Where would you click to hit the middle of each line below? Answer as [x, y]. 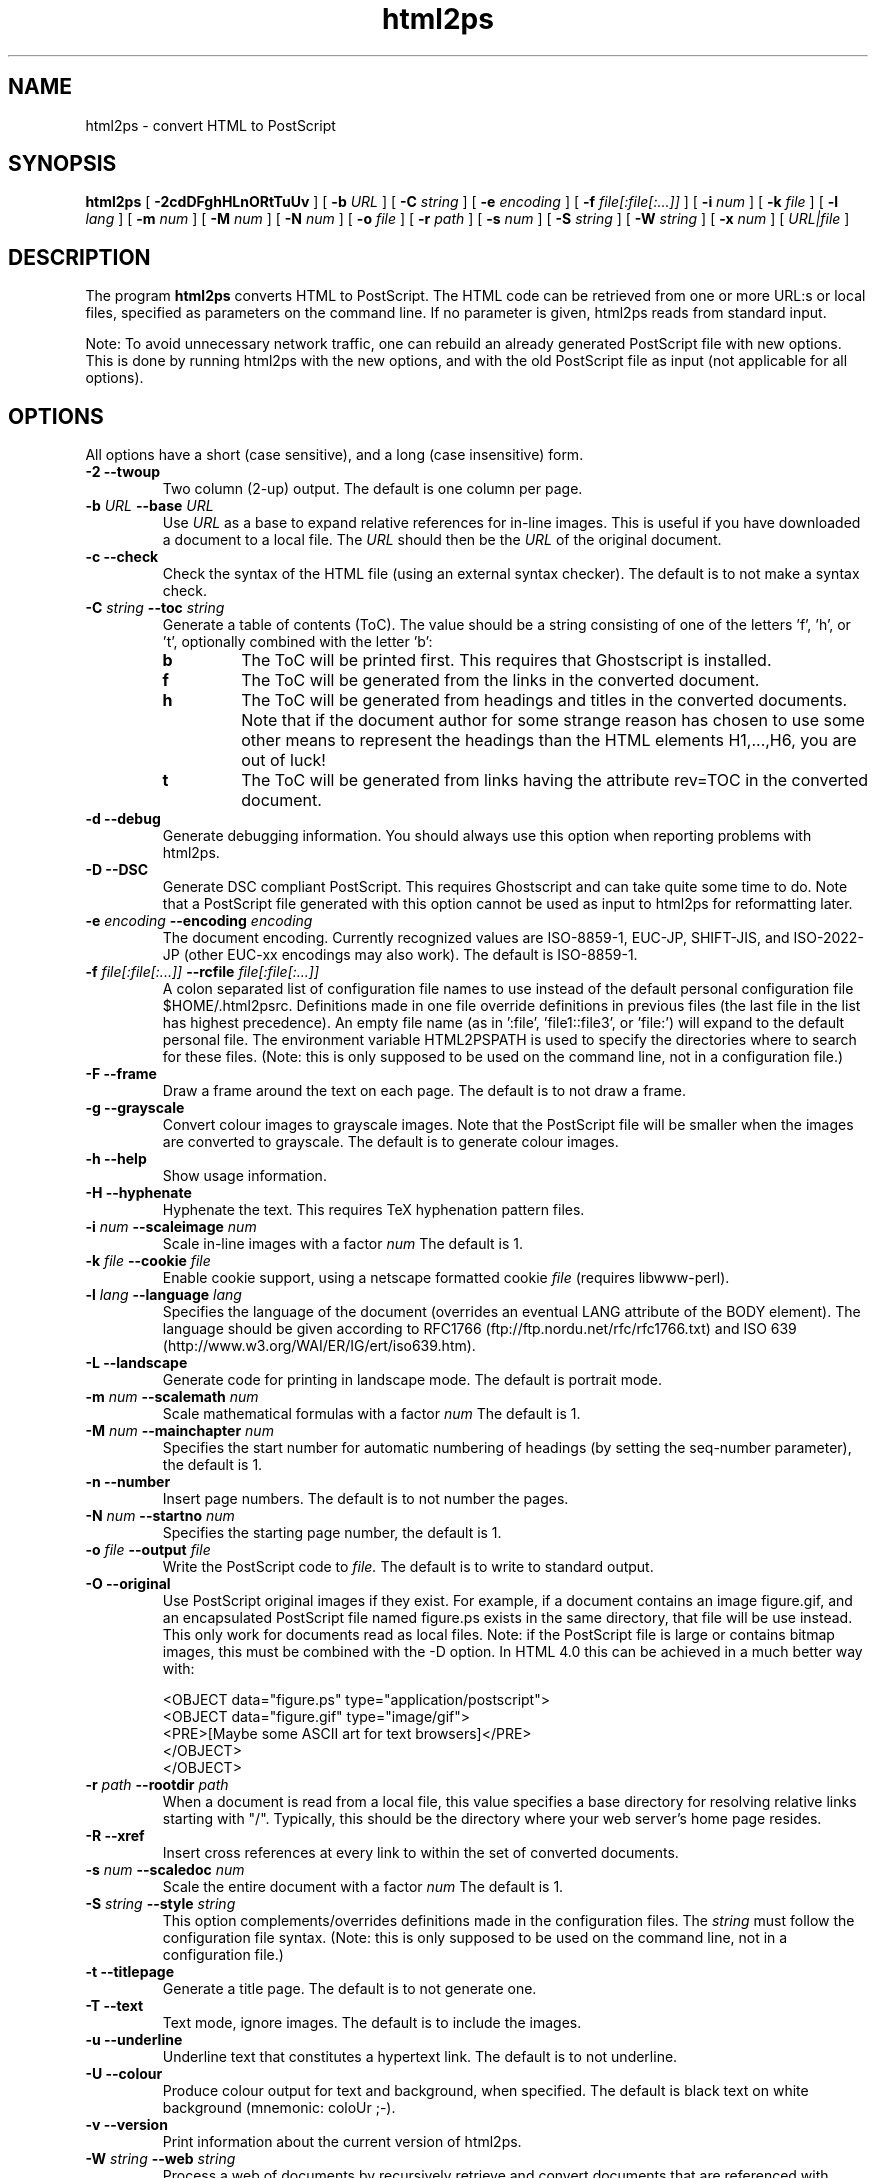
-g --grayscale [135, 1108]
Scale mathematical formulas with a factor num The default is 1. [371, 1414]
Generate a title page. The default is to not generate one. [349, 1989]
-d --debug [123, 819]
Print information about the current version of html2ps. [342, 2142]
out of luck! [283, 760]
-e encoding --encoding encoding [199, 921]
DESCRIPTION [79, 257]
